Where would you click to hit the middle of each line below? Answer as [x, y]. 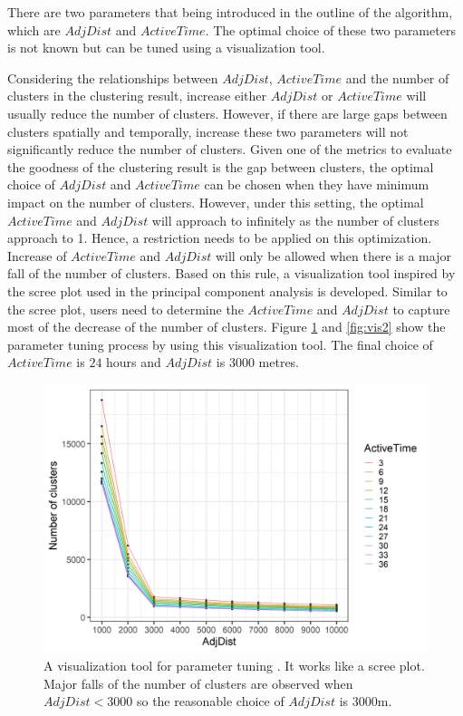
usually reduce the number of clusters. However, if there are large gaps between [227, 113]
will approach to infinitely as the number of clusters [295, 220]
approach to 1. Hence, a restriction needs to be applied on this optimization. [220, 238]
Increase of [37, 255]
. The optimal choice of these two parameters [330, 29]
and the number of [397, 77]
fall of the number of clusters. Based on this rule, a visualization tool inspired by [231, 273]
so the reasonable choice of [210, 701]
